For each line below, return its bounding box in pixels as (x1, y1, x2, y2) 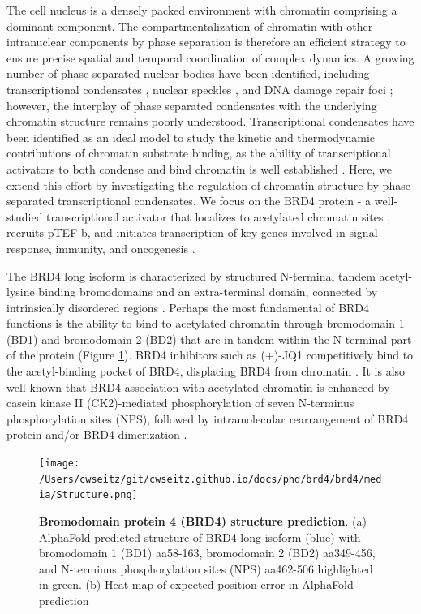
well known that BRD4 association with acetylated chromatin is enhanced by (6, 378, 390, 395)
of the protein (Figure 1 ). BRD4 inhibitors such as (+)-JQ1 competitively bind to (6, 346, 414, 363)
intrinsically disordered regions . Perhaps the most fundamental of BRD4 (6, 298, 370, 316)
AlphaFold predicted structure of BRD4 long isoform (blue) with (39, 528, 361, 545)
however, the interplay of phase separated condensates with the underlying (6, 97, 377, 114)
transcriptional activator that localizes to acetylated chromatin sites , (46, 208, 391, 225)
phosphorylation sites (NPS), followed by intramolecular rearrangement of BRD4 (6, 410, 409, 427)
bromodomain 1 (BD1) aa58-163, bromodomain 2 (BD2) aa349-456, (39, 544, 376, 561)
